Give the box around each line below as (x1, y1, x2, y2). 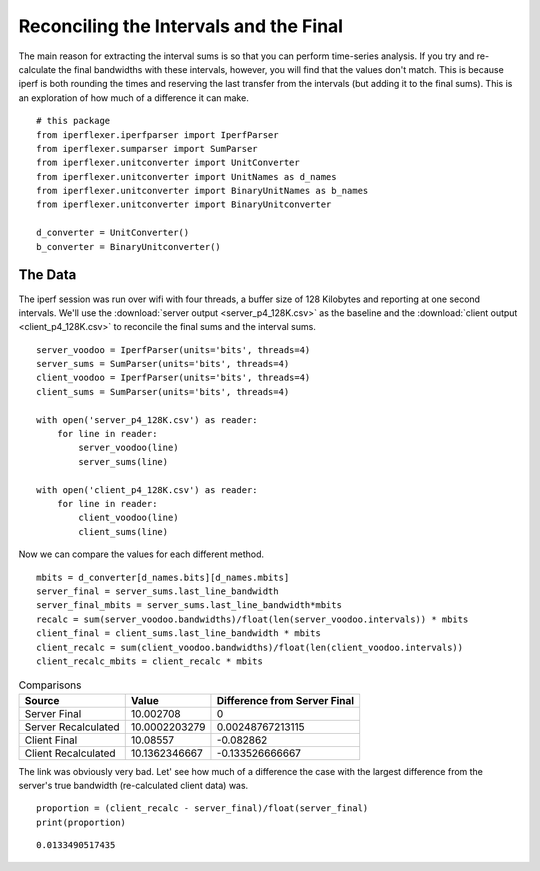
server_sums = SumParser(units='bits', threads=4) (36, 358, 290, 370)
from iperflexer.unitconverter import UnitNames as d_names (36, 171, 337, 182)
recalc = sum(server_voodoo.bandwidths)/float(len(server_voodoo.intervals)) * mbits (36, 613, 469, 625)
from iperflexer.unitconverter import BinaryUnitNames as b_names (36, 185, 369, 197)
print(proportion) (36, 816, 127, 828)
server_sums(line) (78, 456, 169, 467)
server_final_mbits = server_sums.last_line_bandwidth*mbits (36, 600, 342, 611)
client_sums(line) (78, 526, 169, 537)
